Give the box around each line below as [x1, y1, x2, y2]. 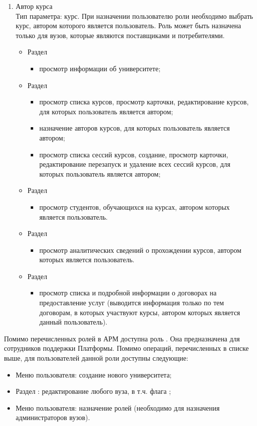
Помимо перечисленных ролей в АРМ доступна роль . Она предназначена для [4, 333, 240, 343]
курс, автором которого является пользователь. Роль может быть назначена [15, 20, 241, 31]
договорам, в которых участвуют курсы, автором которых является [39, 307, 240, 317]
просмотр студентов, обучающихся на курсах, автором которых [39, 201, 230, 212]
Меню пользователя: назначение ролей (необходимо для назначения [15, 402, 220, 413]
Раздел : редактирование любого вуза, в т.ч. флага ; [15, 386, 171, 396]
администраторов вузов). [15, 412, 90, 423]
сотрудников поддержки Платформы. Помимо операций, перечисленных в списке [4, 343, 249, 353]
